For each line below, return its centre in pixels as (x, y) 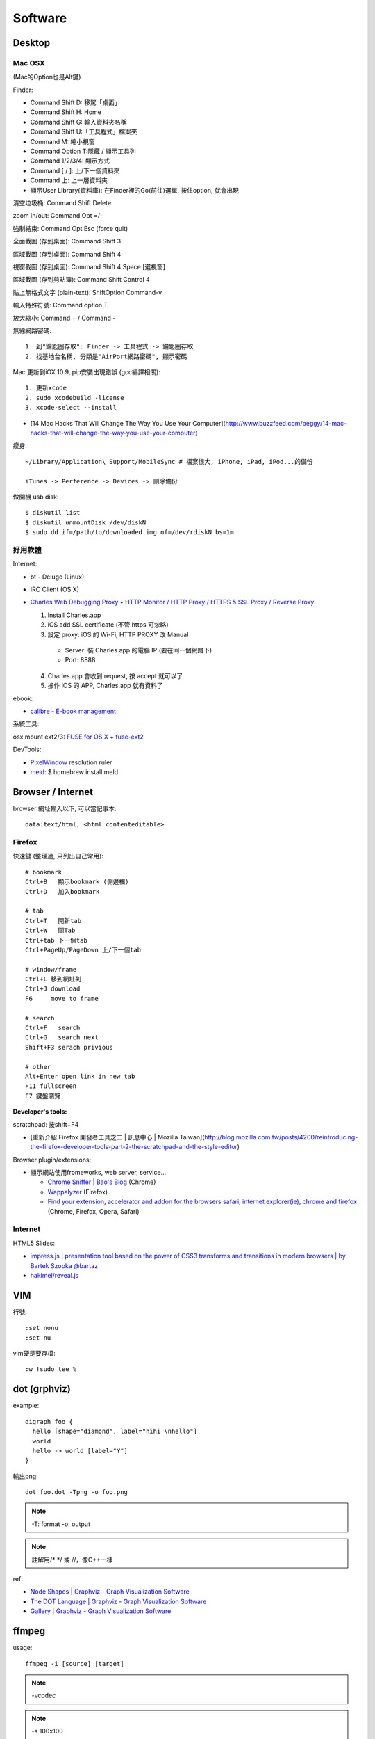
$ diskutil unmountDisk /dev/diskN (86, 522)
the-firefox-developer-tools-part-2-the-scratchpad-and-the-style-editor (134, 1147)
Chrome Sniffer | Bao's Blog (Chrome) (102, 1182)
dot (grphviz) (42, 1389)
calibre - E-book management (73, 711)
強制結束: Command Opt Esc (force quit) (70, 228)
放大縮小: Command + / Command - (64, 318)
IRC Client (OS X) (55, 590)
